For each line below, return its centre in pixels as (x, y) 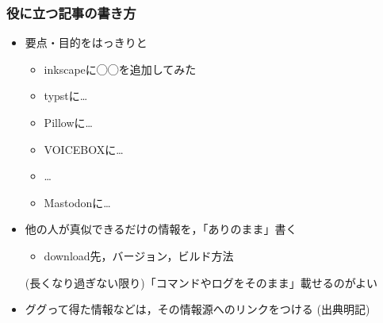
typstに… (66, 96)
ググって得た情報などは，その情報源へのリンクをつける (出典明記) (197, 309)
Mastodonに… (77, 202)
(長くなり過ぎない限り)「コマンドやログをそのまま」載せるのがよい (201, 282)
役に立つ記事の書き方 (71, 12)
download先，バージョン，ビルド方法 (139, 255)
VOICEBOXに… (84, 149)
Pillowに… (68, 122)
